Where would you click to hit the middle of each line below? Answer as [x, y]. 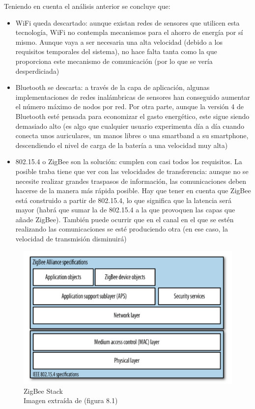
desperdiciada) [37, 71]
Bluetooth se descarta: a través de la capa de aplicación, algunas [113, 87]
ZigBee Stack [43, 391]
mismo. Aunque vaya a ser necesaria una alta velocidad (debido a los [119, 42]
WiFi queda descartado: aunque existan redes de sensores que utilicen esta [127, 22]
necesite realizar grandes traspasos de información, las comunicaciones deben [131, 181]
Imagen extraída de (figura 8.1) [71, 400]
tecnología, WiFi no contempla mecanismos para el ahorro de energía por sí [129, 32]
